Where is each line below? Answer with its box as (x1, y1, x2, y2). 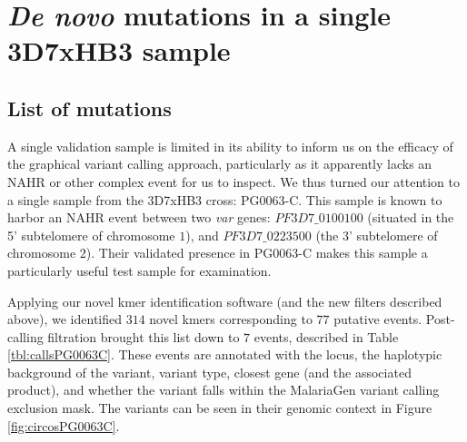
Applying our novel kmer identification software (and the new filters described (7, 291, 442, 310)
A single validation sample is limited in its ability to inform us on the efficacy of (7, 136, 453, 155)
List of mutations (7, 93, 172, 122)
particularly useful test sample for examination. (7, 260, 272, 280)
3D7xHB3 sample (7, 32, 231, 69)
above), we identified (7, 309, 122, 329)
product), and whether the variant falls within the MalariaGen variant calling (7, 380, 440, 399)
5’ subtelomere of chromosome (7, 225, 175, 244)
